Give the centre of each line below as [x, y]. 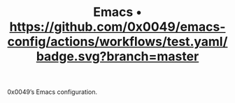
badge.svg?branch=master [117, 57]
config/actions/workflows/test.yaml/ [117, 42]
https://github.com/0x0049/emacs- [117, 27]
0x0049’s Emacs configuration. [52, 92]
